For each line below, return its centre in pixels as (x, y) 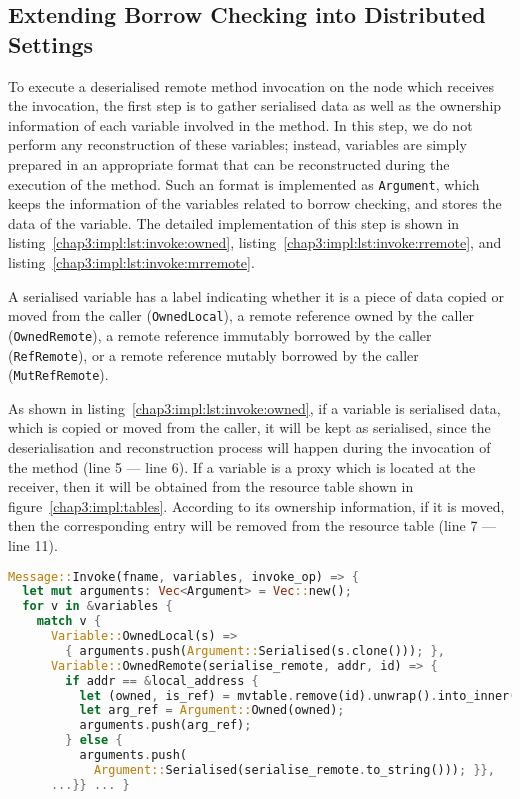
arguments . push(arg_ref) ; (165, 725)
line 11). (33, 544)
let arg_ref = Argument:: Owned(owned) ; (212, 710)
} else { (94, 740)
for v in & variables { (97, 606)
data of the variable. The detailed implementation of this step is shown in (234, 222)
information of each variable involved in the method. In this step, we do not (240, 124)
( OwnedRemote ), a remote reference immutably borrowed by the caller (220, 334)
